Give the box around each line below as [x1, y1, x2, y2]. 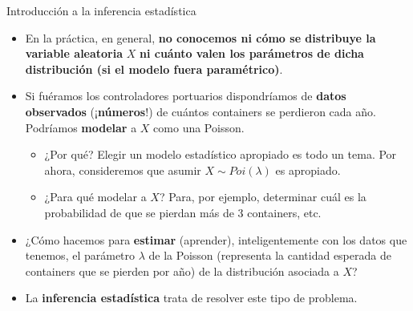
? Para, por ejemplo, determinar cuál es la [159, 188, 366, 205]
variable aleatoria [25, 45, 123, 62]
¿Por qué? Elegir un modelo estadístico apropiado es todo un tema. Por [44, 146, 397, 163]
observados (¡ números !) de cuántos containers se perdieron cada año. [25, 103, 376, 119]
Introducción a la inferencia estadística [6, 2, 196, 18]
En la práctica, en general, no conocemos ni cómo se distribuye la [25, 29, 376, 46]
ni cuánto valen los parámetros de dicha [139, 45, 364, 62]
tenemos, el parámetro [25, 247, 136, 264]
